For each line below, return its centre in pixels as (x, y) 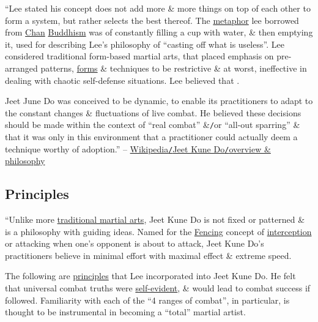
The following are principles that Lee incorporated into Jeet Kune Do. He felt (150, 276)
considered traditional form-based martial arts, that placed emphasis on (139, 56)
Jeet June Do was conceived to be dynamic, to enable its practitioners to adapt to (159, 101)
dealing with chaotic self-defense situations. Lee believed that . (122, 80)
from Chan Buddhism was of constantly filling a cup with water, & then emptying (159, 32)
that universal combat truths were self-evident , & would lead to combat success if (158, 288)
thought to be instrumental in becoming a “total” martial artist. (125, 312)
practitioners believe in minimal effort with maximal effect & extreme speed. (148, 255)
